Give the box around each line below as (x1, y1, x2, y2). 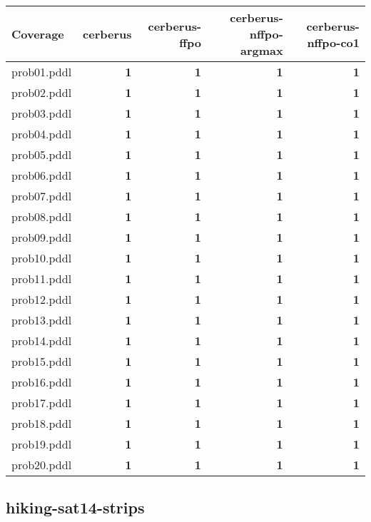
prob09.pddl (11, 229, 72, 245)
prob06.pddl (11, 167, 72, 183)
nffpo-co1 (307, 34, 360, 51)
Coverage (11, 26, 64, 42)
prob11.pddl (11, 270, 72, 287)
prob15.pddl (11, 353, 72, 369)
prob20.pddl (11, 456, 72, 473)
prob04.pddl (11, 126, 72, 142)
